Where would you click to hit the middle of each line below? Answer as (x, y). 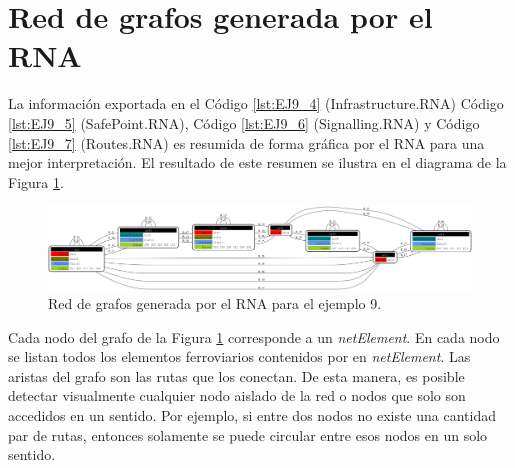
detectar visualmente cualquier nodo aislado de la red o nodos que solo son (237, 395)
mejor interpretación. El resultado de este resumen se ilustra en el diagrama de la (257, 162)
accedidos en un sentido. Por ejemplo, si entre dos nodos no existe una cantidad (252, 415)
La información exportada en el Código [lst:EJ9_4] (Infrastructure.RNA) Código (256, 103)
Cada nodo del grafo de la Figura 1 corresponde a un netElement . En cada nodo (254, 336)
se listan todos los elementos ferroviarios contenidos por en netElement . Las (239, 356)
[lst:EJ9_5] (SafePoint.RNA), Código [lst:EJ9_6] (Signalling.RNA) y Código (244, 122)
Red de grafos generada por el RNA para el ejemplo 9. (215, 303)
